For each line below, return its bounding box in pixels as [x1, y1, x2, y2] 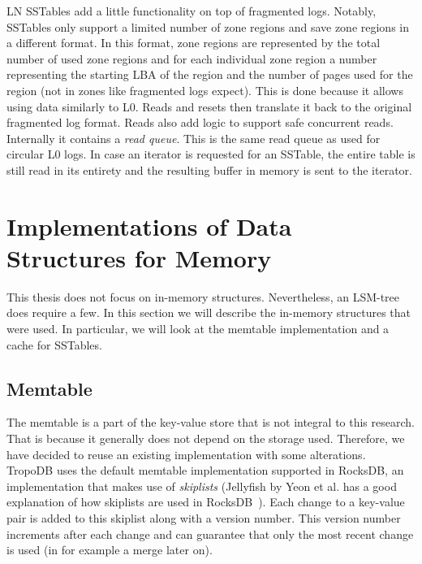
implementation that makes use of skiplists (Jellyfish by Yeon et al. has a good [6, 477, 397, 494]
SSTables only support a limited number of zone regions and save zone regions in [6, 18, 409, 35]
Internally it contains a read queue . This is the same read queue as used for [6, 129, 381, 146]
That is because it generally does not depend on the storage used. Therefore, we [6, 430, 405, 447]
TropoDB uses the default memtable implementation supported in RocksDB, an [6, 462, 404, 479]
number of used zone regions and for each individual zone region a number [6, 50, 377, 67]
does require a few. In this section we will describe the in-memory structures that [6, 304, 411, 321]
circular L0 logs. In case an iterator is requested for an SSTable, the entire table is [6, 145, 416, 163]
